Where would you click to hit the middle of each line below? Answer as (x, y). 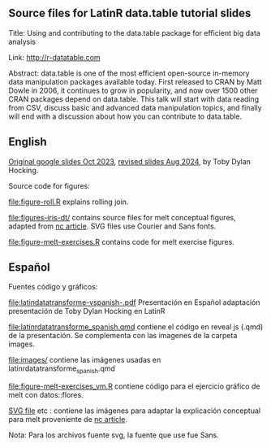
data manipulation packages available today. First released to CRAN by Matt (135, 81)
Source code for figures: (49, 185)
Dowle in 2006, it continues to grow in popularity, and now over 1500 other (133, 90)
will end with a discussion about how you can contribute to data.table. (125, 116)
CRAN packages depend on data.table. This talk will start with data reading (134, 99)
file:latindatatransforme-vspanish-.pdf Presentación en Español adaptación (135, 302)
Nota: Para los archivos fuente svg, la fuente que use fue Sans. (114, 435)
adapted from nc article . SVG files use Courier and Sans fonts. (112, 226)
